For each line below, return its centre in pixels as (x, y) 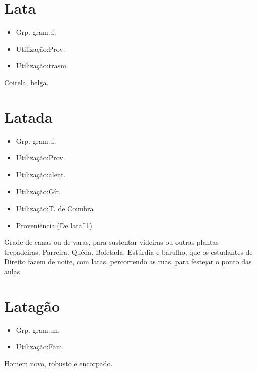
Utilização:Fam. (40, 347)
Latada (28, 117)
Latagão (32, 306)
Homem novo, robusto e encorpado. (58, 363)
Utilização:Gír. (38, 191)
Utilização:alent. (41, 174)
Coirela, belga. (26, 82)
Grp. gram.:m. (38, 330)
